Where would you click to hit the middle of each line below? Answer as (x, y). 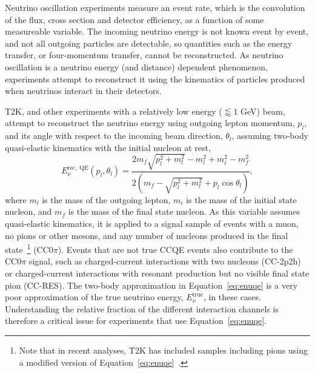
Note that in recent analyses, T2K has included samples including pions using (163, 350)
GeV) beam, (263, 111)
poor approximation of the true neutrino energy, (94, 297)
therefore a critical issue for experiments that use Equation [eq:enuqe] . (136, 321)
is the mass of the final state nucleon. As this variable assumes (184, 211)
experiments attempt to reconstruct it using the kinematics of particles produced (155, 79)
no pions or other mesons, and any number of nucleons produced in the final (147, 235)
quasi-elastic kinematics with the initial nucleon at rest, (108, 147)
